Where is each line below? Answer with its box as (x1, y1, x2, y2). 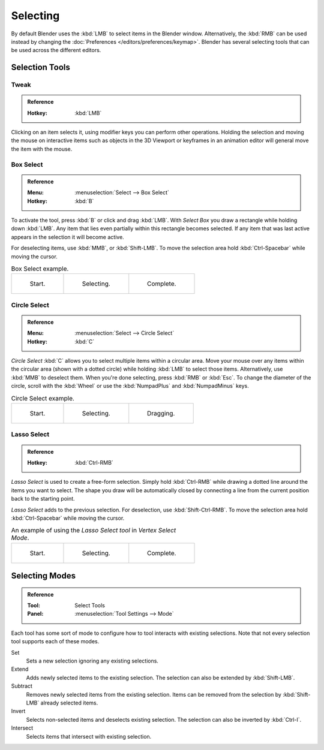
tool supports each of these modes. (11, 638, 100, 645)
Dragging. (147, 409, 175, 417)
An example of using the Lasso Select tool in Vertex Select (11, 526, 176, 535)
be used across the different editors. (11, 47, 101, 54)
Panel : (27, 610, 44, 618)
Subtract (11, 682, 33, 689)
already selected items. (40, 699, 98, 706)
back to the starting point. (11, 495, 75, 502)
